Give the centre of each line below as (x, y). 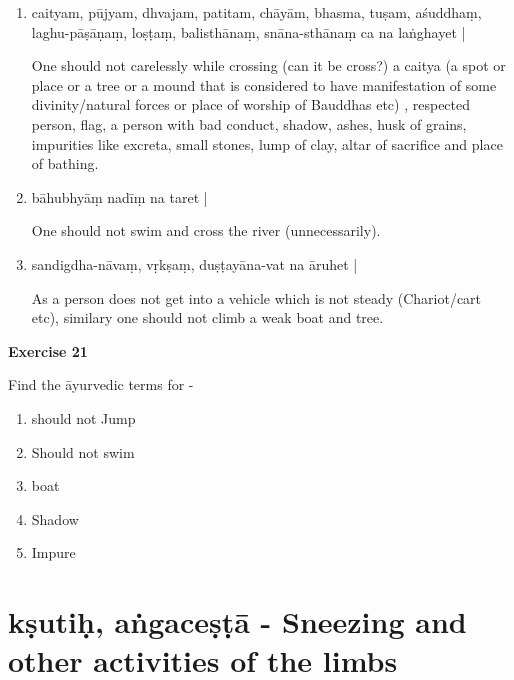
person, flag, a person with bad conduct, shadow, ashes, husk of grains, (249, 123)
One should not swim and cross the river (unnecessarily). (206, 230)
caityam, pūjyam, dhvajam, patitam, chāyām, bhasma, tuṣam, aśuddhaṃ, (256, 12)
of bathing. (65, 163)
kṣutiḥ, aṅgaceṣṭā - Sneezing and (237, 621)
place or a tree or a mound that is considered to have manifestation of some (264, 84)
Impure (53, 552)
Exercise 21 (48, 350)
